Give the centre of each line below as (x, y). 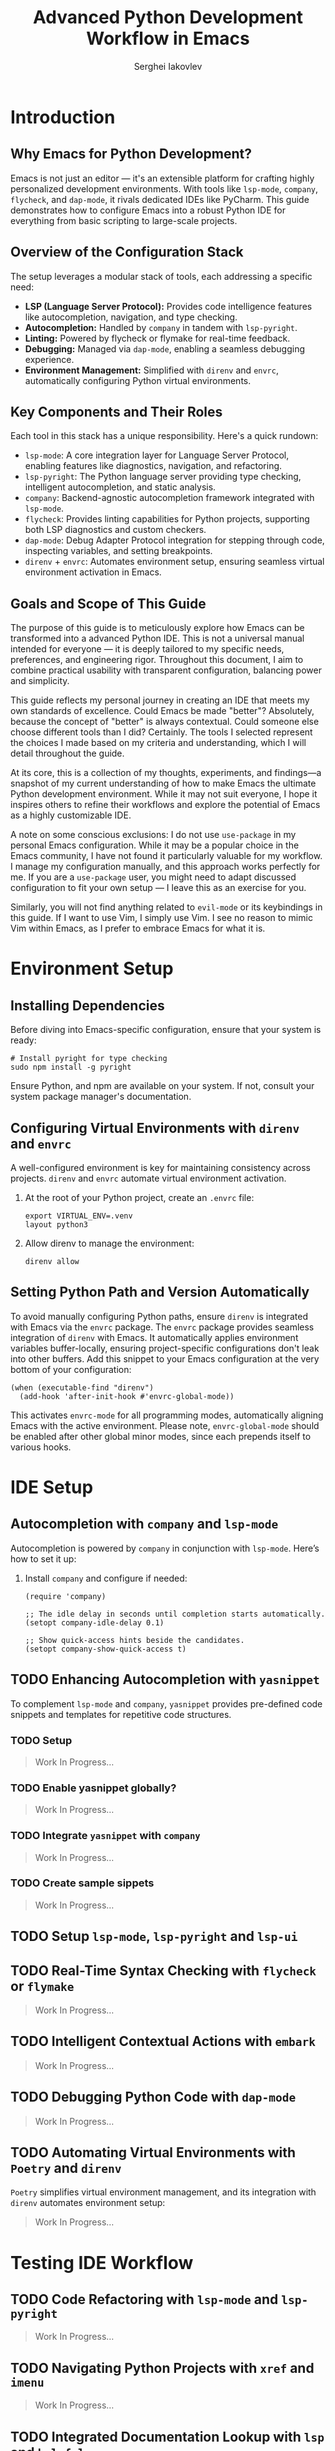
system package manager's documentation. (101, 1097)
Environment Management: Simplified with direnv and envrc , (151, 370)
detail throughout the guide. (67, 753)
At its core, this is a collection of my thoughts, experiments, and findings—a (166, 773)
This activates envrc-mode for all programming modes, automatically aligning (167, 1415)
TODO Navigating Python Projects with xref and (162, 2367)
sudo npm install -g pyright (71, 1067)
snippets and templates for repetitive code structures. (121, 1714)
